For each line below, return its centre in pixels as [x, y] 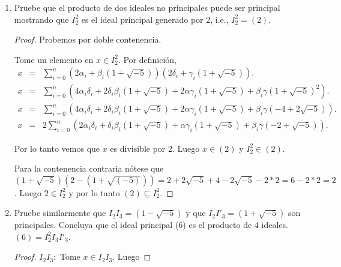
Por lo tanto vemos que [57, 148]
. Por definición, [147, 59]
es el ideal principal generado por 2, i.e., [155, 19]
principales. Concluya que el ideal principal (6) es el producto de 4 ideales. [151, 225]
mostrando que [41, 19]
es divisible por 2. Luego [155, 148]
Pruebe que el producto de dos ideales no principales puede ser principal [147, 7]
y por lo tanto [94, 192]
